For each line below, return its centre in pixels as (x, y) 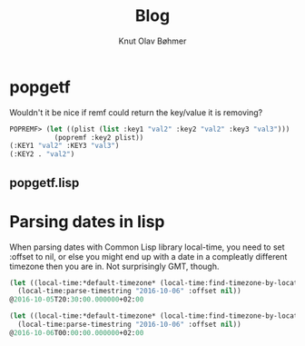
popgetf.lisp (44, 183)
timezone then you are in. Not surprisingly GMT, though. (114, 266)
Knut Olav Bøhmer (152, 41)
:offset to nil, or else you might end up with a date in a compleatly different (148, 256)
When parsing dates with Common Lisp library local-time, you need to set (147, 247)
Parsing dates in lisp (87, 221)
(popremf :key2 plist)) (99, 137)
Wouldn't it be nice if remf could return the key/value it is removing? (136, 112)
